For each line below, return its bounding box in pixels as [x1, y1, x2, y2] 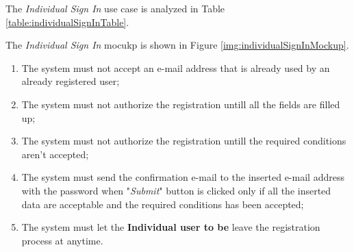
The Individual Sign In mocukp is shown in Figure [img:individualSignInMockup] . [5, 38, 349, 52]
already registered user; [21, 74, 120, 88]
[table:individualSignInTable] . [5, 14, 129, 29]
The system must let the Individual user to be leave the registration [21, 220, 320, 234]
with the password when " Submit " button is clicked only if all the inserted [21, 183, 331, 197]
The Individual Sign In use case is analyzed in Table [5, 1, 225, 15]
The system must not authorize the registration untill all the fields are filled [21, 97, 340, 111]
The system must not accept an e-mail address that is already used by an [21, 60, 330, 75]
